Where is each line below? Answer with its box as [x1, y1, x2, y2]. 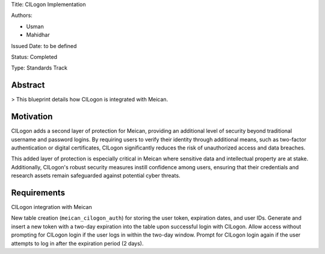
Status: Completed [11, 53, 57, 60]
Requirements [11, 187, 66, 198]
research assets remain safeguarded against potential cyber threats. [11, 172, 181, 180]
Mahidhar [26, 31, 51, 38]
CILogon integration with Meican [11, 204, 93, 211]
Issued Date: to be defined [11, 42, 77, 49]
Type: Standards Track [11, 64, 67, 71]
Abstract [11, 80, 45, 90]
